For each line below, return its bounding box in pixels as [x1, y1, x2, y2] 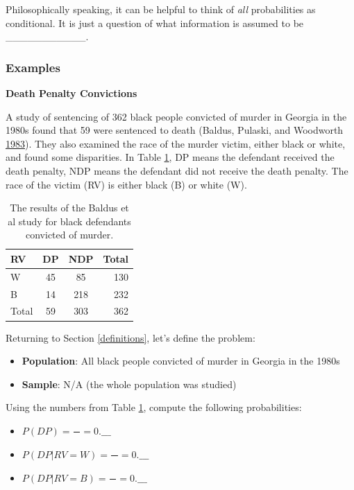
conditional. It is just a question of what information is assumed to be [6, 15, 304, 30]
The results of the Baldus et [10, 200, 129, 215]
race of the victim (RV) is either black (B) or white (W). [6, 177, 247, 191]
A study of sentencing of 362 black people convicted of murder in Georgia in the [6, 109, 347, 123]
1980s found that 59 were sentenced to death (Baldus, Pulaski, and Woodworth [6, 123, 344, 137]
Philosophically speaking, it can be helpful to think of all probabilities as [6, 2, 316, 16]
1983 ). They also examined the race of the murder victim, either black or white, [6, 136, 346, 150]
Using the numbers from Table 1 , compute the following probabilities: [6, 400, 302, 414]
